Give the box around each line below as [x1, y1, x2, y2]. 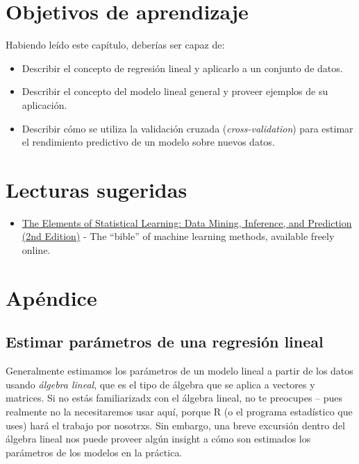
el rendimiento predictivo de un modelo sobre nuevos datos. [22, 135, 275, 149]
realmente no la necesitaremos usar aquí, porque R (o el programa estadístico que [6, 404, 353, 418]
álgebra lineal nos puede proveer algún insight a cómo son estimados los [6, 431, 311, 446]
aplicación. [22, 97, 67, 112]
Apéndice [6, 283, 97, 311]
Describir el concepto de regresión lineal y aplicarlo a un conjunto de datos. [22, 60, 343, 75]
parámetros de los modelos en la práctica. [6, 445, 183, 459]
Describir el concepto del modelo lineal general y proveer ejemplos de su [22, 84, 328, 98]
